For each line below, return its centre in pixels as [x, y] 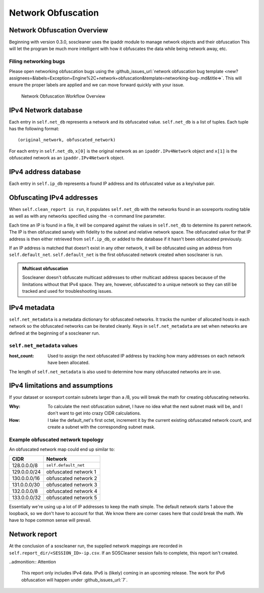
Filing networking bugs [37, 61]
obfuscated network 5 [72, 497]
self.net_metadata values [43, 346]
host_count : [22, 356]
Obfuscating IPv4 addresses [54, 197]
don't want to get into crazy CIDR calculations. [94, 413]
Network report [33, 534]
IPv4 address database [45, 172]
